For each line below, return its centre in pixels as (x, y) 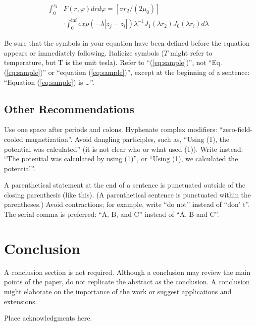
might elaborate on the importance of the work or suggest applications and (118, 291)
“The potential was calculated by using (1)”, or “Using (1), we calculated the (121, 159)
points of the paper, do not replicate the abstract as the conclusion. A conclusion (127, 282)
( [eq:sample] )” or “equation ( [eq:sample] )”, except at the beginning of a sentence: (127, 72)
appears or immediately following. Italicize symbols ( (84, 52)
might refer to (191, 52)
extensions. (21, 301)
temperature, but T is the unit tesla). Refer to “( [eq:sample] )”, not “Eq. (113, 62)
